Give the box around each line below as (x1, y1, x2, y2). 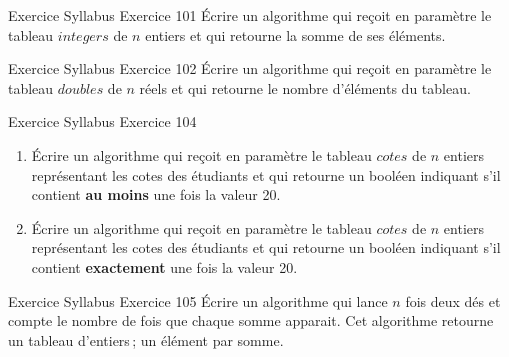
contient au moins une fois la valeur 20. (31, 184, 281, 205)
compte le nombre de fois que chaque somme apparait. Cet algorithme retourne (8, 310, 494, 331)
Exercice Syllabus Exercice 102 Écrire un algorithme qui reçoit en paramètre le (8, 58, 492, 79)
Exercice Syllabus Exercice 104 (8, 111, 197, 132)
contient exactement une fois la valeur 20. (31, 256, 298, 277)
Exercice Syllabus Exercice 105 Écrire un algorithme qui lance (8, 290, 388, 311)
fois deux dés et (405, 290, 501, 311)
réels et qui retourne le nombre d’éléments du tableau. (139, 77, 471, 98)
